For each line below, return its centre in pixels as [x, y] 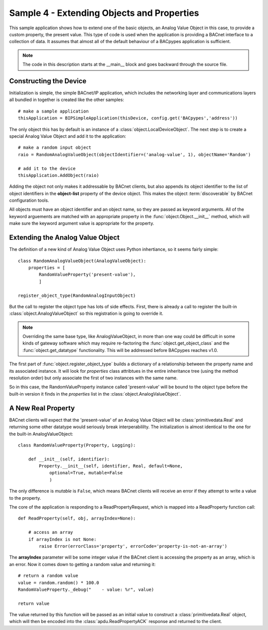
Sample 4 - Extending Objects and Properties [104, 13]
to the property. [25, 498]
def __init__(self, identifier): [69, 459]
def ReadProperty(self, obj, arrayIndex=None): [77, 518]
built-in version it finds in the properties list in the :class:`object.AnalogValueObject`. [95, 394]
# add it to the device [47, 168]
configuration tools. [29, 200]
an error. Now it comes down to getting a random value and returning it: [82, 564]
